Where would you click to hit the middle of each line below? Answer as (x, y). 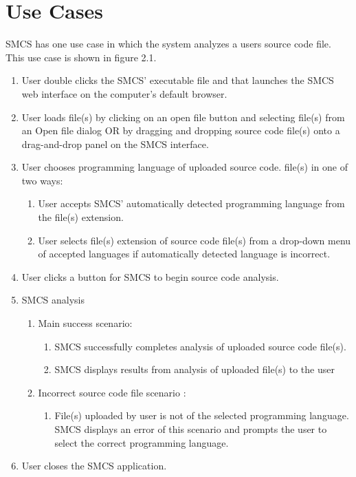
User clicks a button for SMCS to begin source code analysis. (150, 276)
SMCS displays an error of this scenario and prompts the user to (191, 429)
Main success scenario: (85, 323)
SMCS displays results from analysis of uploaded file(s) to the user (194, 369)
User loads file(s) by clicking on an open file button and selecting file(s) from (183, 117)
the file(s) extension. (81, 217)
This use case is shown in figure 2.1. (81, 57)
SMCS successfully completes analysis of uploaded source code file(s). (200, 346)
